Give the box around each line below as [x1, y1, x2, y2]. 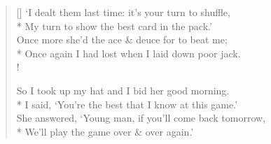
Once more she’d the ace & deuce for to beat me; [16, 32, 228, 47]
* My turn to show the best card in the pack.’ [16, 18, 212, 33]
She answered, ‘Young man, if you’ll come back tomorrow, [16, 110, 266, 125]
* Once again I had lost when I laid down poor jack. [16, 45, 241, 60]
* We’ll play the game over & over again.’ [16, 124, 194, 138]
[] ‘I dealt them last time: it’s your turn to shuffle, [16, 5, 230, 19]
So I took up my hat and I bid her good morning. [16, 82, 230, 97]
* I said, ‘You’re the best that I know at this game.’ [16, 96, 238, 111]
